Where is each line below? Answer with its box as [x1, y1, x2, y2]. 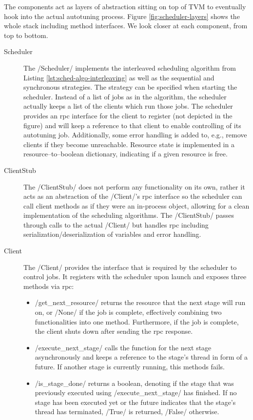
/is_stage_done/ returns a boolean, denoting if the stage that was [35, 378, 234, 388]
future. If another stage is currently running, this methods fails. [35, 362, 225, 371]
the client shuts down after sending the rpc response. [35, 326, 193, 336]
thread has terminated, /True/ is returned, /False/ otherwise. [35, 406, 219, 417]
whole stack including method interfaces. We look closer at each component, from [4, 20, 248, 31]
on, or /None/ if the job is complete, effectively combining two [35, 307, 222, 317]
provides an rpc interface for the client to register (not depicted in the [23, 110, 233, 120]
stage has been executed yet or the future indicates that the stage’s [35, 397, 236, 407]
